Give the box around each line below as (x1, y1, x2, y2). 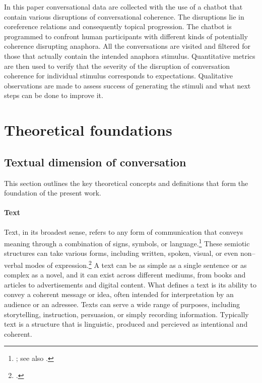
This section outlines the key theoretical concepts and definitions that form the (4, 177, 248, 188)
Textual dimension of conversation (4, 154, 186, 169)
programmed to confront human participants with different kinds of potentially (4, 31, 248, 41)
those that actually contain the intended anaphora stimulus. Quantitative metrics (4, 50, 255, 61)
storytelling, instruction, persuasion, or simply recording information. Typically (4, 309, 249, 319)
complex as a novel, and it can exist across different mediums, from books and (4, 269, 246, 280)
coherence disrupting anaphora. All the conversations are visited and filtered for (4, 41, 251, 51)
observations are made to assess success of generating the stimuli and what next (4, 80, 251, 90)
